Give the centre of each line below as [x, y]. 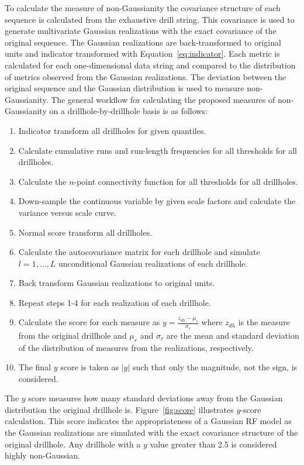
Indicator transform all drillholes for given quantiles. [112, 130]
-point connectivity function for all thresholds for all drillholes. [186, 181]
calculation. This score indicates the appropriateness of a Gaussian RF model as [148, 421]
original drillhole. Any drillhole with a [73, 444]
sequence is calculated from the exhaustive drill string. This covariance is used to [150, 19]
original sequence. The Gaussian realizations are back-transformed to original [143, 42]
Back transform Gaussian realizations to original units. [117, 283]
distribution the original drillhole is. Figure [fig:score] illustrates [119, 409]
